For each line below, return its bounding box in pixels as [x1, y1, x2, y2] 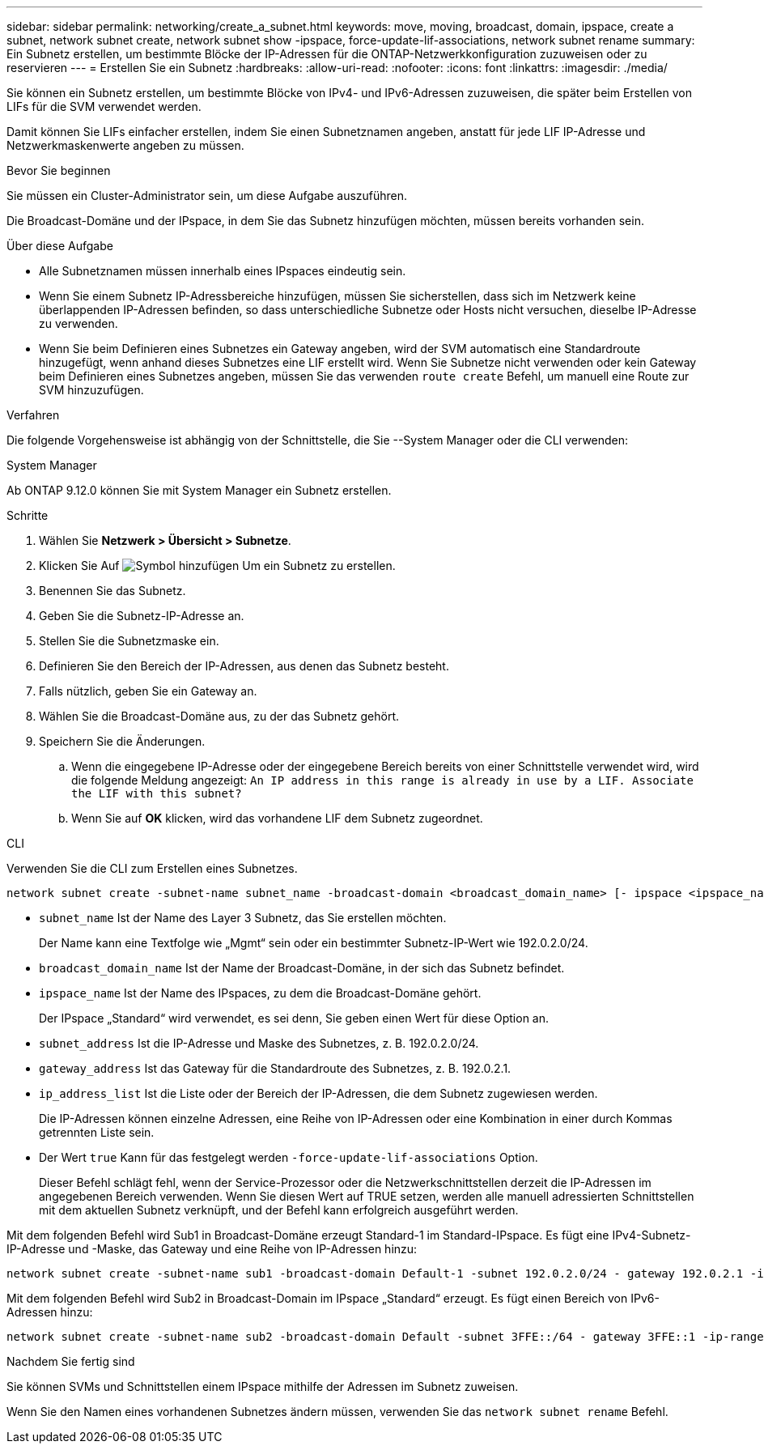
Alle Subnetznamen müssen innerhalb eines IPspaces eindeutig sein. [39, 264, 406, 278]
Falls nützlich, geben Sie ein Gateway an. [39, 684, 257, 698]
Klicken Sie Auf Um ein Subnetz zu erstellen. [39, 559, 396, 572]
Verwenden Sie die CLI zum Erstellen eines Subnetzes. [6, 861, 298, 875]
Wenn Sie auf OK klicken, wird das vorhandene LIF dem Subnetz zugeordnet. [71, 811, 483, 825]
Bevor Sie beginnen [6, 164, 111, 177]
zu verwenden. [39, 317, 118, 330]
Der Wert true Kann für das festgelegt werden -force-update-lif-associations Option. [39, 1150, 538, 1164]
